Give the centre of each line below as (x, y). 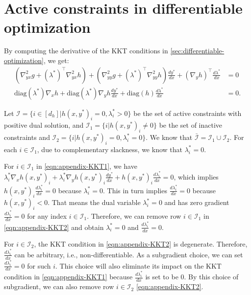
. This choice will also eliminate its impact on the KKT (138, 265)
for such (39, 265)
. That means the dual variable (94, 202)
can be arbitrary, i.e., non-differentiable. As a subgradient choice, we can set (129, 254)
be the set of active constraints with (188, 113)
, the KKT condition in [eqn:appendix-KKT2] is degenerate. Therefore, (141, 243)
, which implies (196, 176)
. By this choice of (211, 277)
